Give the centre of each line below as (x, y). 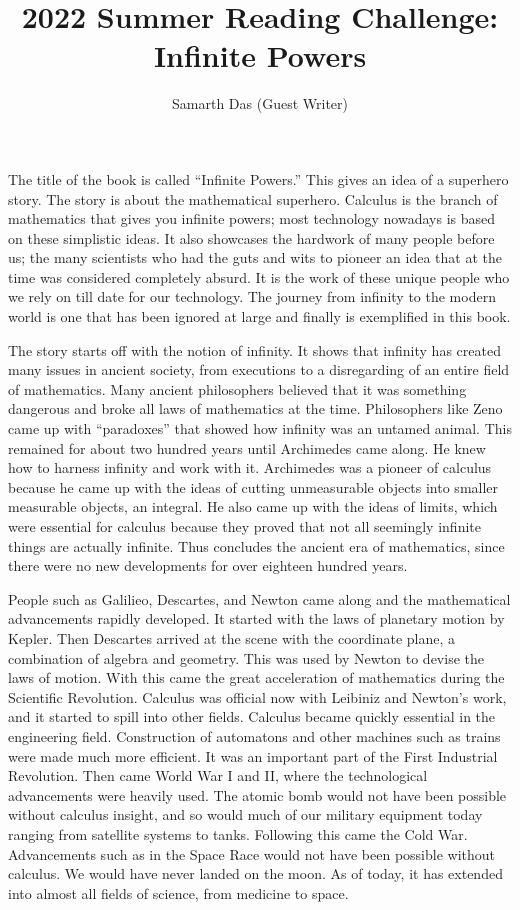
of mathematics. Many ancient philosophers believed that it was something (237, 388)
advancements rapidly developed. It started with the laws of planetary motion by (256, 618)
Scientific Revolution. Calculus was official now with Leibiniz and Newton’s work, (257, 696)
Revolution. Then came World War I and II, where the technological (218, 775)
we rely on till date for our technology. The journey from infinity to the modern (252, 296)
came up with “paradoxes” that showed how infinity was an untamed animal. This (260, 428)
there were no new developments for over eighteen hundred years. (208, 565)
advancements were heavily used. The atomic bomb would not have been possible (257, 794)
